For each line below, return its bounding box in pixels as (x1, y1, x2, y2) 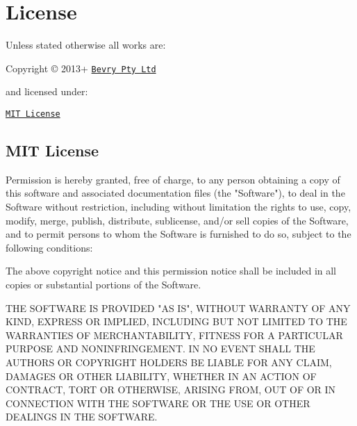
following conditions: (6, 240, 93, 254)
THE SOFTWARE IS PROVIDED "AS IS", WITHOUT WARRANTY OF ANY (6, 300, 351, 315)
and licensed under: (6, 84, 88, 99)
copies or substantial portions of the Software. (6, 277, 201, 291)
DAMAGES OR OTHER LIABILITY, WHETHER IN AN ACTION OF (6, 368, 317, 383)
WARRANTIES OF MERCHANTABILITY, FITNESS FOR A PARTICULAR (6, 327, 343, 342)
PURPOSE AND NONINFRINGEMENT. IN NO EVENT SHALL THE (6, 341, 315, 356)
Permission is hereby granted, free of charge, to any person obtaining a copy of (6, 172, 340, 186)
